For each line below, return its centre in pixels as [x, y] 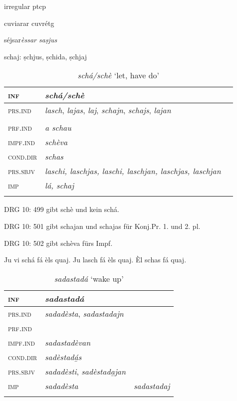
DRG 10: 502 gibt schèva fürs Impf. [58, 243]
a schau [58, 128]
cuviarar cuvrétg [29, 23]
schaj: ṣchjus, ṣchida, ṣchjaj [46, 56]
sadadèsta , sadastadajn [84, 313]
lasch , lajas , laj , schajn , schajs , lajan [108, 110]
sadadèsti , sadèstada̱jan [85, 371]
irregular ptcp [25, 6]
